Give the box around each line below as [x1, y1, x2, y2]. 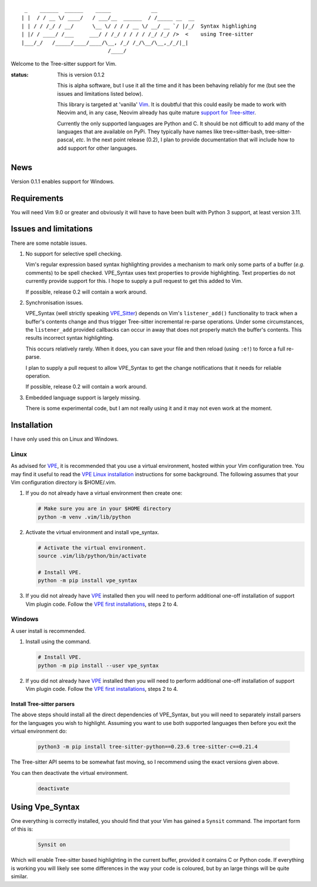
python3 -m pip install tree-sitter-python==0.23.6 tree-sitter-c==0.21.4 [38, 743, 258, 750]
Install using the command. [25, 638, 91, 645]
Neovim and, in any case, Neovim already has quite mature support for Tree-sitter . [57, 109, 257, 116]
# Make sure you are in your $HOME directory [38, 505, 171, 512]
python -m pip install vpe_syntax [38, 577, 137, 584]
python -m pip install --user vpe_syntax [38, 662, 159, 669]
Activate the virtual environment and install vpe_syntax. [25, 528, 160, 535]
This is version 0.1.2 [57, 71, 105, 78]
